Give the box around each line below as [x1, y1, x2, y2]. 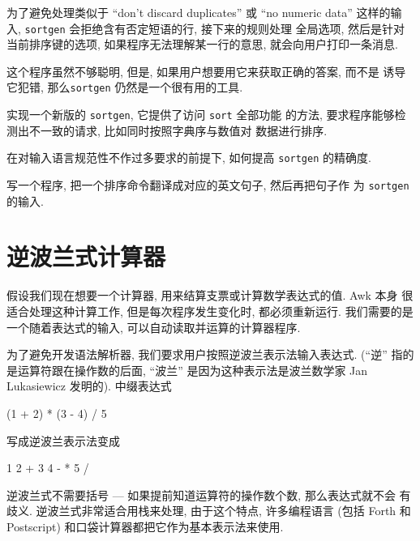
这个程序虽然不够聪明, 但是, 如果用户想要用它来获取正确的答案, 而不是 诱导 [6, 62, 406, 79]
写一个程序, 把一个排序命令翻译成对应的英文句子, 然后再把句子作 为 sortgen [6, 177, 409, 193]
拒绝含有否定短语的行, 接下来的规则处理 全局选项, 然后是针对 [80, 19, 405, 36]
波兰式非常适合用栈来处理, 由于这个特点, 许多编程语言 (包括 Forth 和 [47, 502, 411, 519]
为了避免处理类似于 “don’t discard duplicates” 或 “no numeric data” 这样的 [6, 4, 391, 20]
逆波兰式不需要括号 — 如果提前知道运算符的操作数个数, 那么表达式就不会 [6, 486, 396, 503]
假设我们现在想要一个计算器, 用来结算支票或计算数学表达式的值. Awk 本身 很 [6, 287, 414, 304]
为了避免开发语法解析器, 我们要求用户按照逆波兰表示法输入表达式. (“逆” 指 [6, 346, 403, 363]
